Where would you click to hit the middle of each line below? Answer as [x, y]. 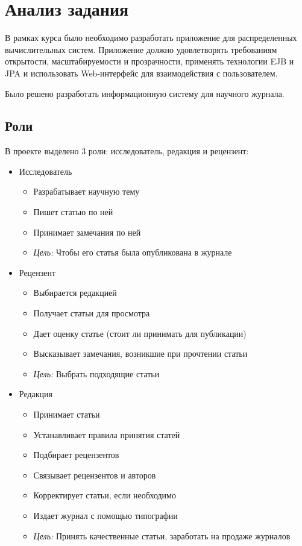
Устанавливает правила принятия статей [107, 434]
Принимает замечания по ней [87, 232]
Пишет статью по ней [73, 212]
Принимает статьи [67, 414]
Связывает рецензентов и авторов [95, 475]
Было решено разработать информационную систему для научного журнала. [145, 93]
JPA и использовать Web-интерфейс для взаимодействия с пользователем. [141, 73]
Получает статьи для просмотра [92, 313]
